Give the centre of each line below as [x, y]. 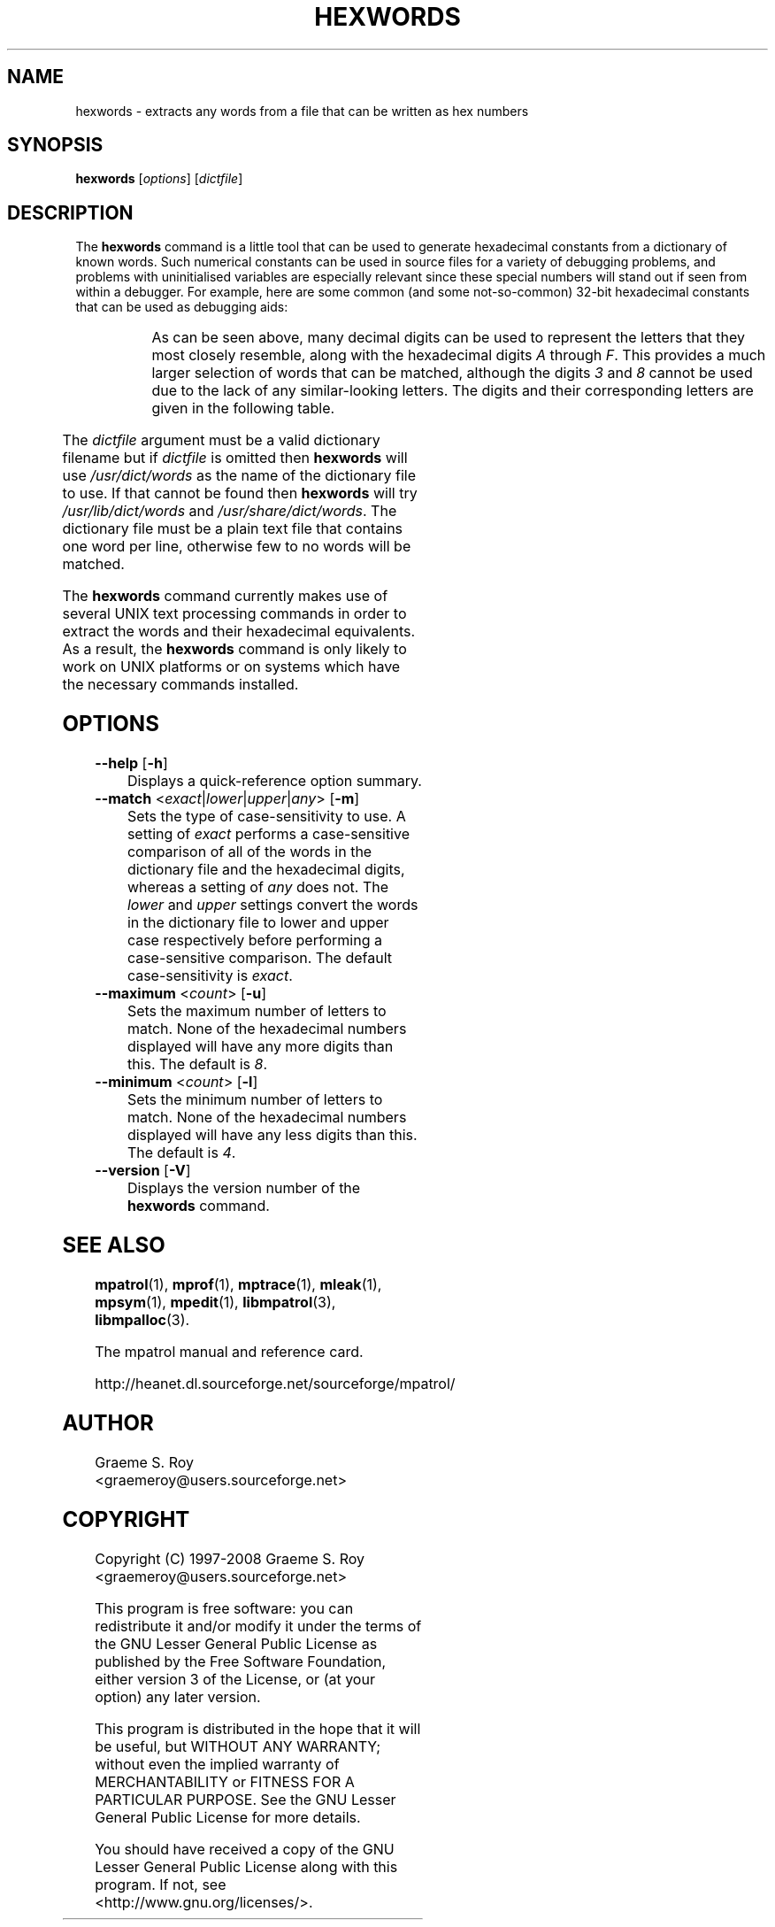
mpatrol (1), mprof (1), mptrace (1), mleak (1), [238, 1284]
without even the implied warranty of [217, 1764]
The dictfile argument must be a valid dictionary [221, 440]
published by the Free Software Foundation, [241, 1661]
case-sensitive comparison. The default [260, 958]
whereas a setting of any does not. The [258, 887]
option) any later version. [178, 1696]
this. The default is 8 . [197, 1064]
